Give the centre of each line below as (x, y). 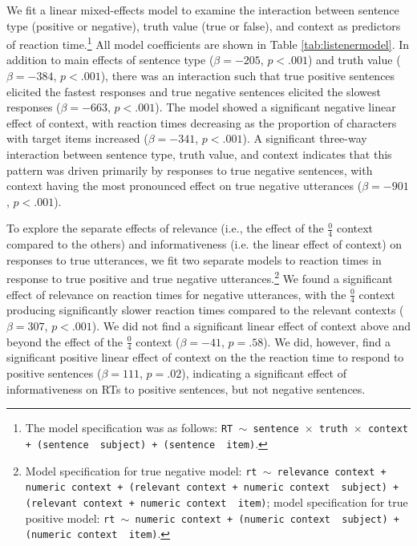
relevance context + (332, 472)
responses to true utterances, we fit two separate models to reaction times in (194, 259)
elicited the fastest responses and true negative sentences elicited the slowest (194, 91)
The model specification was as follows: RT (129, 428)
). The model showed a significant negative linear (275, 107)
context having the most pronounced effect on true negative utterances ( (184, 186)
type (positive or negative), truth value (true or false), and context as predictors (204, 25)
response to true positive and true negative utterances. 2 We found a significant (200, 277)
